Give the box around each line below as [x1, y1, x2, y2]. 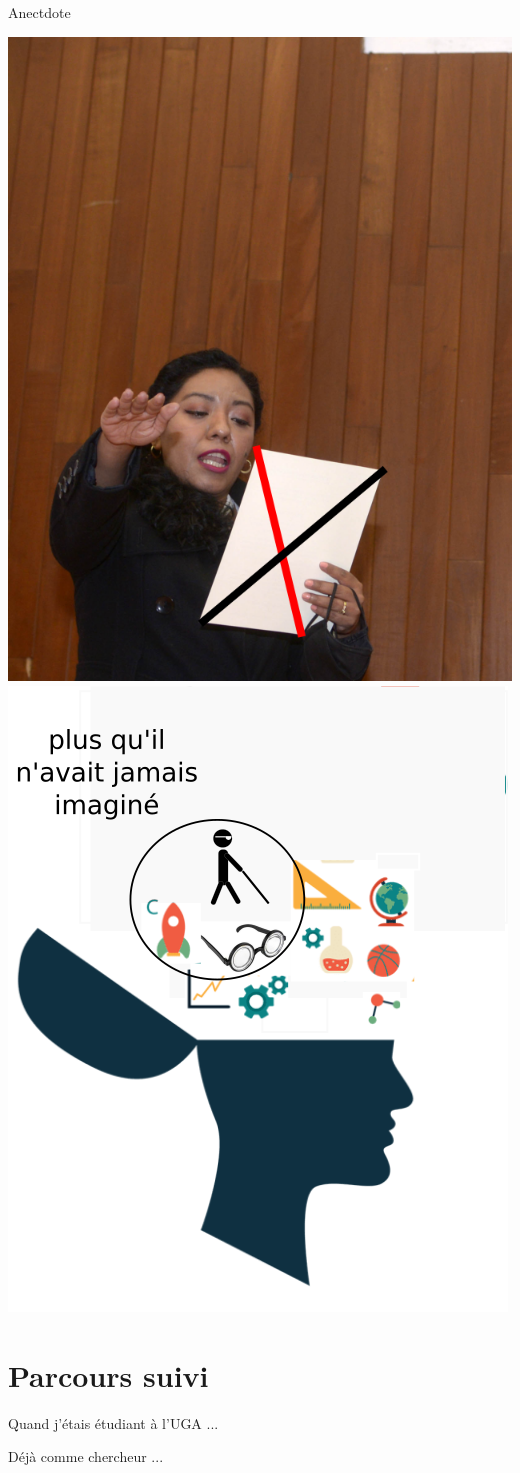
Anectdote [8, 2, 71, 22]
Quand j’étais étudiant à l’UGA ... [8, 1412, 219, 1433]
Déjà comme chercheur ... [8, 1446, 164, 1467]
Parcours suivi [8, 1354, 209, 1395]
